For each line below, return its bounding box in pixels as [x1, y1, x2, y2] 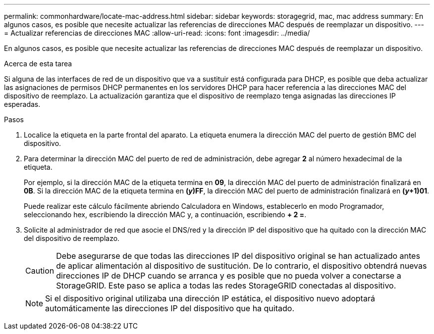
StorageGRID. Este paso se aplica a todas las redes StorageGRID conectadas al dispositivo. [56, 281, 396, 290]
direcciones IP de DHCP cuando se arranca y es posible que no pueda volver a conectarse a [56, 271, 401, 281]
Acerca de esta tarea [4, 59, 72, 68]
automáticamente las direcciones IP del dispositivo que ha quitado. [45, 303, 294, 313]
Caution [25, 266, 54, 276]
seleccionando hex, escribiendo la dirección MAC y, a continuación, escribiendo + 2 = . [24, 210, 307, 219]
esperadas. [4, 100, 41, 108]
